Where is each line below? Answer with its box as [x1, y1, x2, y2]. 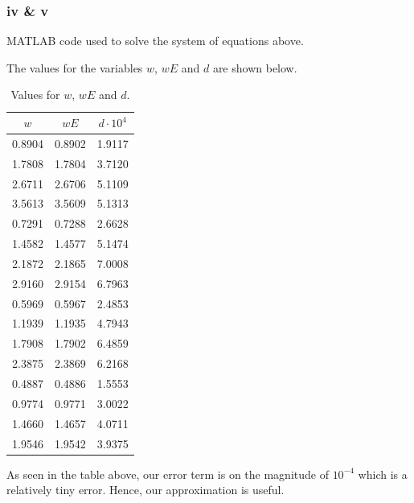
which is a [358, 465, 408, 482]
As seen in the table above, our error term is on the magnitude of [6, 465, 329, 482]
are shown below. [212, 59, 297, 76]
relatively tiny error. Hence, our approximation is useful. [6, 481, 285, 498]
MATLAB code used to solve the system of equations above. [6, 32, 304, 49]
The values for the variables [6, 59, 143, 76]
